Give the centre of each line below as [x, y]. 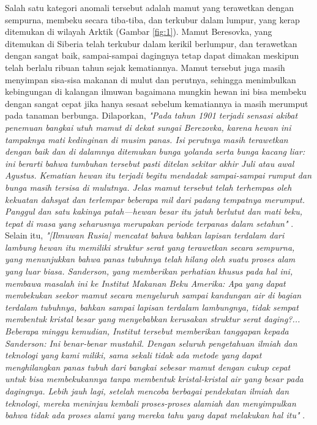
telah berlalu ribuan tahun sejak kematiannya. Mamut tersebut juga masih [145, 67]
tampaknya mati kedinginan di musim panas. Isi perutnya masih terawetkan [147, 139]
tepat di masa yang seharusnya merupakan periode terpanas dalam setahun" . [149, 223]
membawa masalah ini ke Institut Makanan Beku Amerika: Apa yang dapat [145, 283]
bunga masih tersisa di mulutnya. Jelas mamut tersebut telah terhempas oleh [148, 187]
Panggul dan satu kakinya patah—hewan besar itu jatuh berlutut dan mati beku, [154, 211]
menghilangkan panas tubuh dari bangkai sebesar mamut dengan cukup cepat [148, 367]
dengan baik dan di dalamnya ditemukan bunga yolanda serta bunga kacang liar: [155, 151]
